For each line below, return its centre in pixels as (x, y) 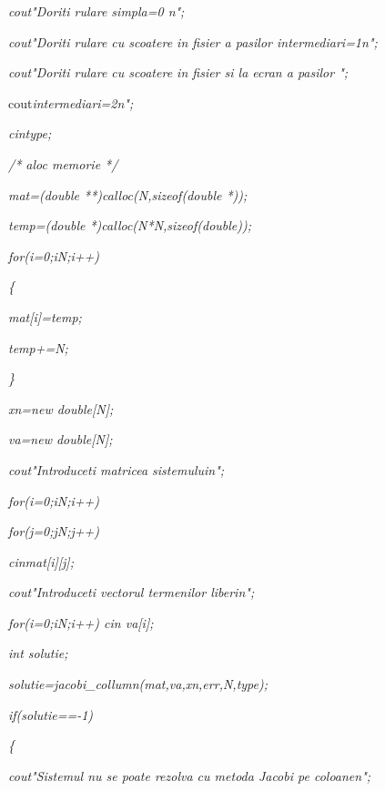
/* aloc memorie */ (63, 163)
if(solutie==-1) (51, 714)
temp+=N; (38, 347)
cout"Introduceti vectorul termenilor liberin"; (132, 592)
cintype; (30, 133)
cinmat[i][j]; (41, 561)
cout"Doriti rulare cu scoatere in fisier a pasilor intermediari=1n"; (193, 41)
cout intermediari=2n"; (71, 102)
